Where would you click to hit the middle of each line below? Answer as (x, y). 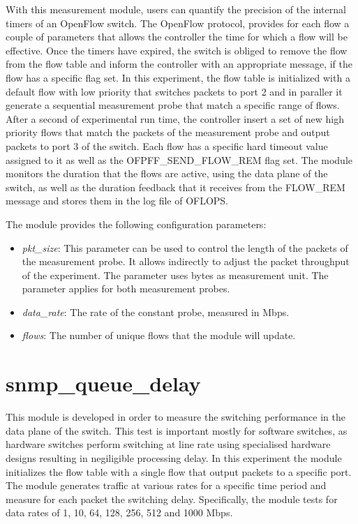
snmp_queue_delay (103, 383)
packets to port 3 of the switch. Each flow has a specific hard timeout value (167, 145)
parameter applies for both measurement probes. (126, 289)
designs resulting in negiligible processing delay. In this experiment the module (174, 457)
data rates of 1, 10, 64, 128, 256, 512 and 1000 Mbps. (119, 512)
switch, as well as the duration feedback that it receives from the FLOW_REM (176, 187)
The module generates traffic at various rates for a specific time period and (166, 485)
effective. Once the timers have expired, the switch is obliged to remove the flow (177, 50)
